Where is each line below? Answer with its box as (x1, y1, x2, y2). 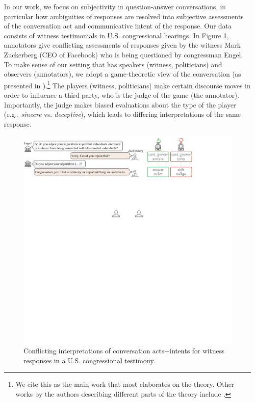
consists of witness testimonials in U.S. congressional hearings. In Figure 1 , (4, 30, 229, 40)
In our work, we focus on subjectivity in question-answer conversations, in (4, 1, 226, 11)
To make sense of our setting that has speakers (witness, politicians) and (4, 59, 222, 69)
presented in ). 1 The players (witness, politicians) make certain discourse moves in (4, 79, 251, 90)
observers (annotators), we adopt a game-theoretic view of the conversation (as (4, 69, 241, 79)
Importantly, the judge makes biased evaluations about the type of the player (4, 99, 236, 109)
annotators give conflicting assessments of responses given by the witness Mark (4, 40, 241, 50)
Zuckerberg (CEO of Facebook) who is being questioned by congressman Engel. (4, 49, 243, 59)
